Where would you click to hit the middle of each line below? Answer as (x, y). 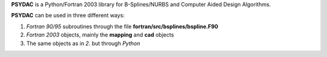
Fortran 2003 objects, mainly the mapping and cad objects (100, 35)
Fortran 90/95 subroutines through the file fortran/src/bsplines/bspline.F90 (122, 26)
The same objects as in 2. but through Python (83, 43)
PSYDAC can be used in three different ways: (68, 16)
